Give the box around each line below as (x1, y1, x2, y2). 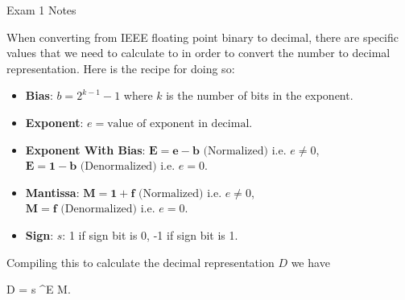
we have (291, 253, 330, 270)
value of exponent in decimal (107, 117, 250, 129)
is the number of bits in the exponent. (166, 87, 353, 104)
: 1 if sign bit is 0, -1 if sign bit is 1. (62, 226, 238, 243)
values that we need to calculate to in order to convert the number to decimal (6, 44, 391, 61)
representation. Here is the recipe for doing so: (6, 60, 235, 76)
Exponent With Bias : (25, 141, 146, 158)
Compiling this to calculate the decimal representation (6, 253, 275, 270)
